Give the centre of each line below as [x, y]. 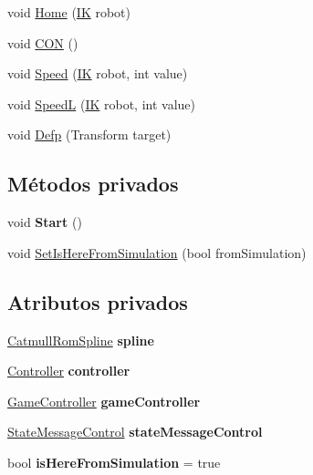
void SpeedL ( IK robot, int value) [102, 103]
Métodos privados [93, 184]
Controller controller [69, 371]
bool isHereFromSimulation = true [114, 462]
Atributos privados [98, 301]
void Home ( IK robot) [69, 12]
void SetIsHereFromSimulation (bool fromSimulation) [157, 252]
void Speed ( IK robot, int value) [98, 73]
